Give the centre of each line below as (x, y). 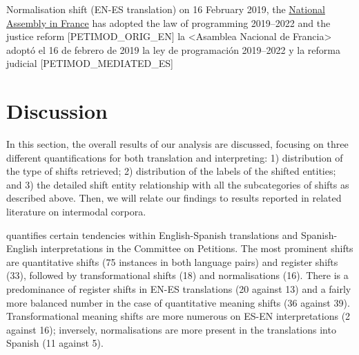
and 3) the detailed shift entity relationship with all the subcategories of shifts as (178, 184)
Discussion (57, 111)
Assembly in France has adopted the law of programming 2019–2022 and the (168, 22)
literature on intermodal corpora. (76, 212)
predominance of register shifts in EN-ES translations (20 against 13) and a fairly (179, 289)
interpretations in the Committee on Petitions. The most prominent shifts (197, 248)
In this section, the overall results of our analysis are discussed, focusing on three (177, 144)
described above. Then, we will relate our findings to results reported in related (174, 198)
